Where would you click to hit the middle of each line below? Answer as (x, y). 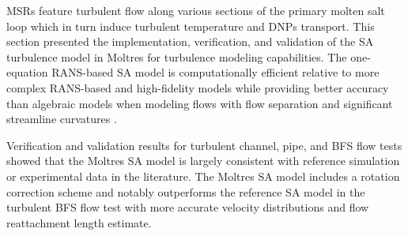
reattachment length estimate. (79, 222)
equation (27, 72)
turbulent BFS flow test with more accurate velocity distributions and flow (188, 207)
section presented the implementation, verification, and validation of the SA (190, 41)
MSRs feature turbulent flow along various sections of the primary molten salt (196, 10)
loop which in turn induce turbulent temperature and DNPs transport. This (191, 26)
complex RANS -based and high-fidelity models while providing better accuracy (198, 87)
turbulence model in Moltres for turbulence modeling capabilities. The (177, 56)
